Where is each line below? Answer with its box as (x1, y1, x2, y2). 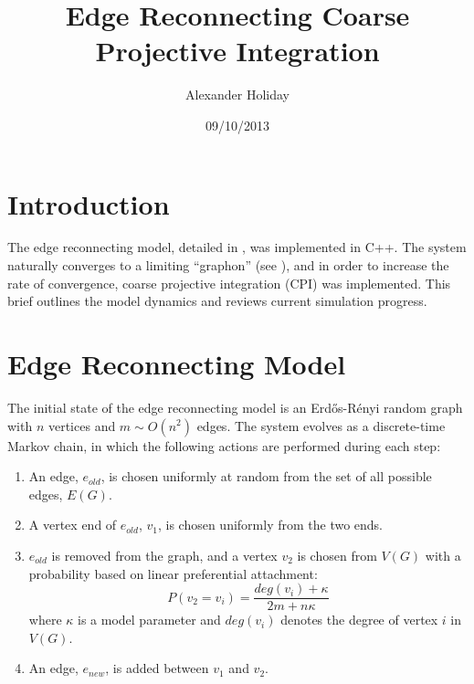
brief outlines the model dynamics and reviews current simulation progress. (7, 291, 427, 310)
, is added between (105, 658, 209, 678)
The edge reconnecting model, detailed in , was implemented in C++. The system (7, 237, 467, 257)
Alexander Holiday (184, 85, 290, 104)
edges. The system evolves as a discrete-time (196, 416, 446, 435)
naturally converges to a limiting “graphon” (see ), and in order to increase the (7, 256, 449, 275)
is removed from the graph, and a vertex (51, 545, 278, 564)
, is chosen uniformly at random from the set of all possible (100, 467, 432, 486)
